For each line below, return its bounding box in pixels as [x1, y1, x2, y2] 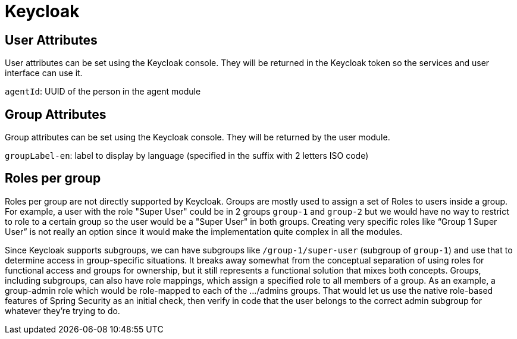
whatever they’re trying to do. [5, 305, 120, 316]
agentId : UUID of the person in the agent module [5, 86, 201, 97]
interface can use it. [5, 68, 83, 79]
